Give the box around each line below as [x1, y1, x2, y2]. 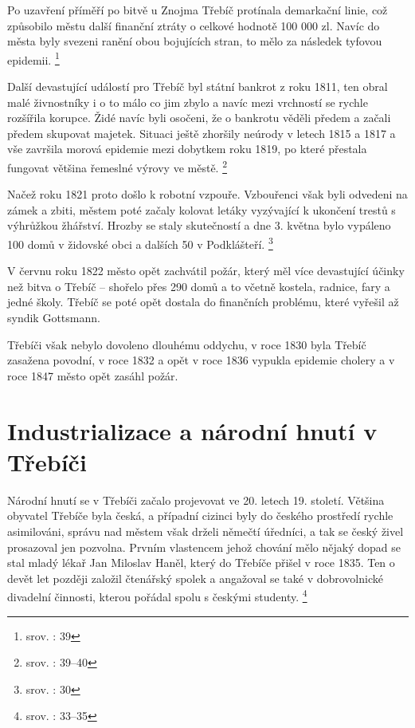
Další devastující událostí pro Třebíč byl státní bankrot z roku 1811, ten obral [7, 78, 388, 95]
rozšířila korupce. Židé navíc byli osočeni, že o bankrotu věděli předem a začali [7, 109, 391, 126]
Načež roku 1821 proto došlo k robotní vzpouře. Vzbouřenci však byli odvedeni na [7, 186, 408, 203]
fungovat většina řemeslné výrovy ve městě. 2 [7, 157, 228, 175]
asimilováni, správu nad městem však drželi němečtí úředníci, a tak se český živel [7, 522, 404, 539]
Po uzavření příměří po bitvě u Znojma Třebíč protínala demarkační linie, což [7, 2, 388, 18]
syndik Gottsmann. [7, 309, 100, 326]
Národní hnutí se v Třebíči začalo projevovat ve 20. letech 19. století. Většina [7, 491, 385, 508]
